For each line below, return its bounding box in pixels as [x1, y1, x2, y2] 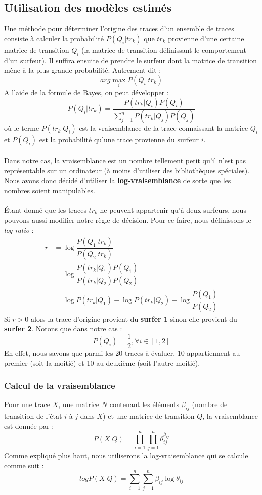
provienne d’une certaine [168, 33, 244, 43]
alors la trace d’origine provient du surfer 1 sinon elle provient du [30, 313, 237, 324]
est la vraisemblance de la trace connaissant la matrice [79, 123, 248, 133]
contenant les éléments [109, 399, 180, 410]
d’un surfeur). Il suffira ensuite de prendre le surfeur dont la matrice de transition [4, 55, 257, 65]
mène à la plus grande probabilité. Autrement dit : [4, 65, 161, 75]
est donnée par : [4, 420, 54, 431]
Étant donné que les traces [4, 205, 86, 215]
